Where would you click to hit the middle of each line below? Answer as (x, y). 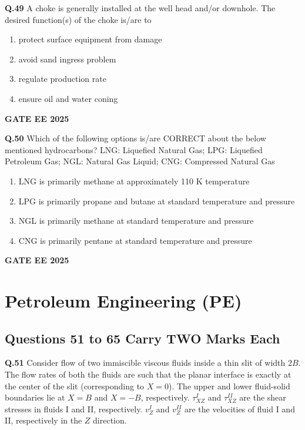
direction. (110, 420)
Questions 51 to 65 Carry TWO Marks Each (143, 338)
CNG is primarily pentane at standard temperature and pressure (135, 240)
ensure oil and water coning (68, 98)
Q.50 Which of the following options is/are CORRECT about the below (135, 138)
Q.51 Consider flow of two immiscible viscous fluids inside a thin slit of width (145, 363)
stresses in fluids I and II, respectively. (74, 408)
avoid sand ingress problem (67, 59)
